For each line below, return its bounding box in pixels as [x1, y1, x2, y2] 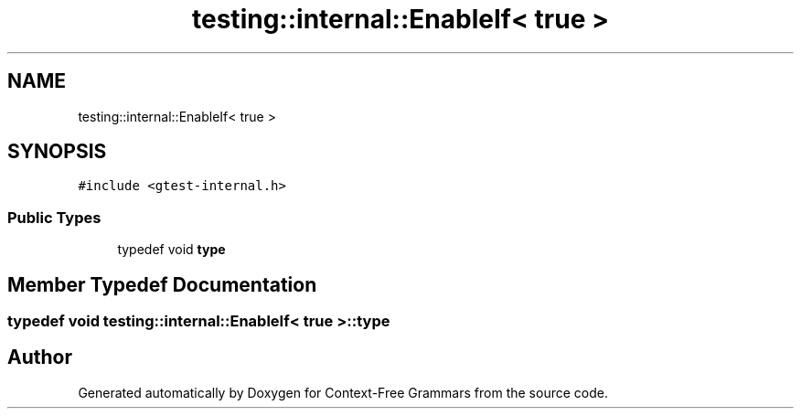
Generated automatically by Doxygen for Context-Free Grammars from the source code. [78, 384, 608, 400]
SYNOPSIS [7, 140, 107, 164]
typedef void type [117, 241, 226, 258]
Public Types [7, 208, 101, 227]
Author [7, 346, 72, 369]
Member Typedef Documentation [7, 272, 317, 296]
